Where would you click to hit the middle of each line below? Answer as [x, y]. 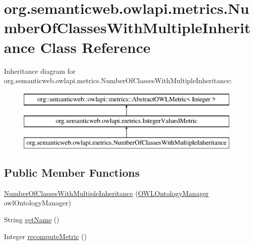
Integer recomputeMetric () [45, 236]
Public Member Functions [72, 172]
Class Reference [95, 47]
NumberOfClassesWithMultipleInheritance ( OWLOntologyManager [106, 193]
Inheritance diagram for [40, 71]
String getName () [32, 220]
